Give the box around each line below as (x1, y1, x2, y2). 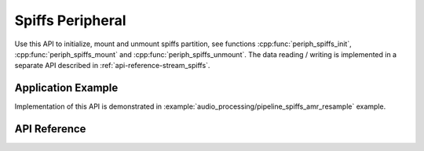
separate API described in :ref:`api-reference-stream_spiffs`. (14, 61, 210, 70)
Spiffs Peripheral (14, 12, 126, 29)
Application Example (14, 81, 119, 95)
